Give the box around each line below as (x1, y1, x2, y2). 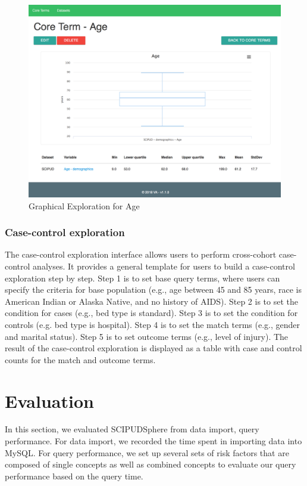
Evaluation (5, 388, 94, 413)
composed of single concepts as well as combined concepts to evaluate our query (5, 458, 296, 470)
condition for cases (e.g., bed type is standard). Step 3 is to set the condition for (5, 307, 298, 319)
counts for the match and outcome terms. (5, 353, 156, 366)
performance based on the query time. (5, 469, 143, 482)
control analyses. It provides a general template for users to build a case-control (5, 259, 295, 272)
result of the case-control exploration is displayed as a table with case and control (5, 342, 302, 354)
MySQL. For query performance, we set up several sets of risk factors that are (5, 446, 289, 459)
